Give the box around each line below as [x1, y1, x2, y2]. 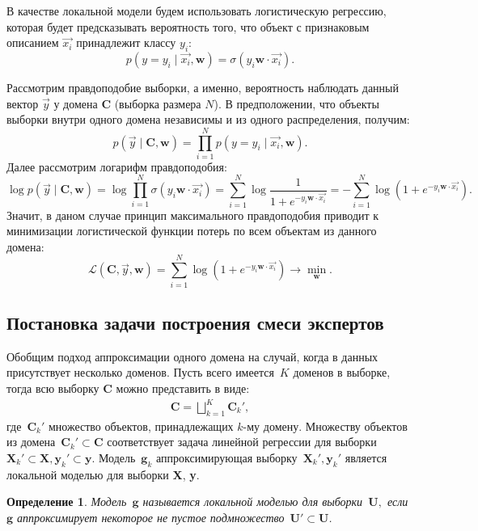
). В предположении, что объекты [214, 95, 379, 112]
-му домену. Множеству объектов [243, 417, 408, 434]
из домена [6, 433, 56, 450]
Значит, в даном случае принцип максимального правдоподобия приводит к [6, 206, 379, 223]
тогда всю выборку [6, 379, 99, 396]
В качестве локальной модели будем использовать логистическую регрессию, [6, 2, 387, 19]
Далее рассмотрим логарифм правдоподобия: [6, 158, 227, 175]
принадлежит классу [76, 34, 176, 51]
